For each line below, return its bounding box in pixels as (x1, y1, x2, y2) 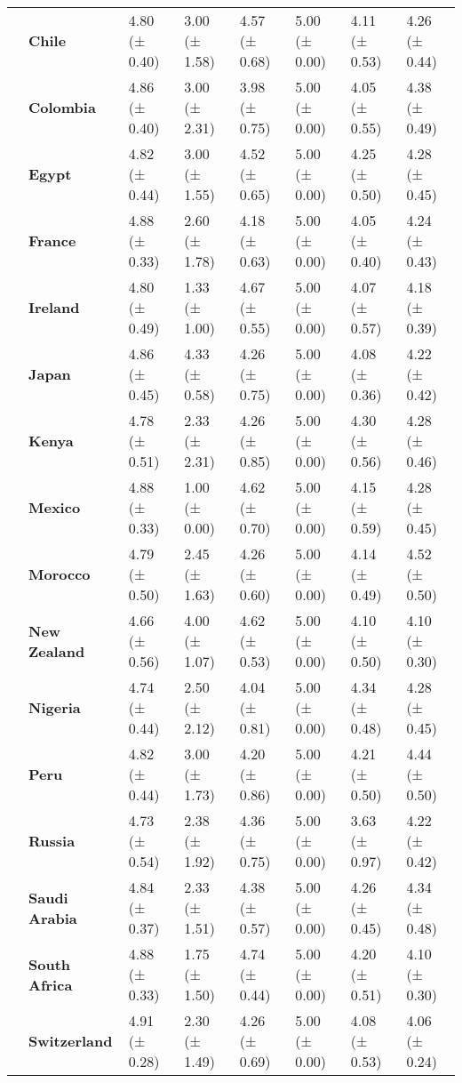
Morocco (28, 564, 91, 584)
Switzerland (28, 1031, 113, 1051)
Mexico (28, 497, 81, 517)
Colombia (28, 97, 96, 117)
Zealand (28, 640, 85, 662)
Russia (28, 830, 76, 851)
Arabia (28, 907, 77, 928)
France (28, 230, 76, 251)
